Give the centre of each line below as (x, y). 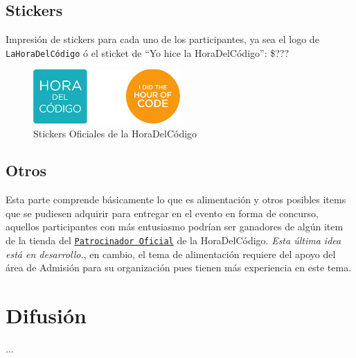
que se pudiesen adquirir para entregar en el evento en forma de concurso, (162, 213)
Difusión (46, 315)
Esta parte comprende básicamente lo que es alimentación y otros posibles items (176, 199)
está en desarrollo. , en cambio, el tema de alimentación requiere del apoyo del (171, 254)
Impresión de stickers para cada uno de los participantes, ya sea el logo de (162, 39)
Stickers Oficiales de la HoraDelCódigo (115, 133)
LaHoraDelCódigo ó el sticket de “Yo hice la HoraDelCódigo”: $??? (148, 52)
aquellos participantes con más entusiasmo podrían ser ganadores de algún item (175, 227)
